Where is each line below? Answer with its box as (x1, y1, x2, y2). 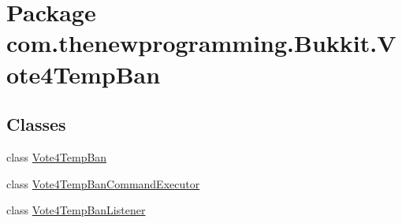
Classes (6, 112, 66, 136)
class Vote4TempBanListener (6, 202, 146, 218)
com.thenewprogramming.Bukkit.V (6, 27, 396, 59)
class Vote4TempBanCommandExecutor (6, 175, 200, 191)
